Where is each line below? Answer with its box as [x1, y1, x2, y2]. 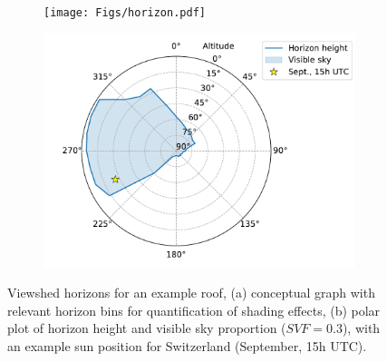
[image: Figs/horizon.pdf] [44, 6, 206, 19]
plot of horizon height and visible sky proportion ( [7, 318, 286, 338]
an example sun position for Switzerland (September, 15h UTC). [7, 337, 367, 356]
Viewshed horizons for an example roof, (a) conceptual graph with [7, 283, 375, 302]
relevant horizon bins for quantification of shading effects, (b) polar [7, 300, 381, 319]
